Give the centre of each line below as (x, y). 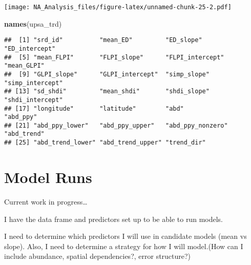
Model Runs (48, 177)
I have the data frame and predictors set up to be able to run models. (113, 219)
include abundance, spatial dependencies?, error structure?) (98, 256)
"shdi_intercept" (34, 100)
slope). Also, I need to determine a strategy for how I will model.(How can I (124, 246)
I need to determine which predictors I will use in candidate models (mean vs (126, 236)
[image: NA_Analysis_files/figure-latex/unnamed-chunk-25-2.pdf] (118, 7)
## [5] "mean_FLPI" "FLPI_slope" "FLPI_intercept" (114, 57)
